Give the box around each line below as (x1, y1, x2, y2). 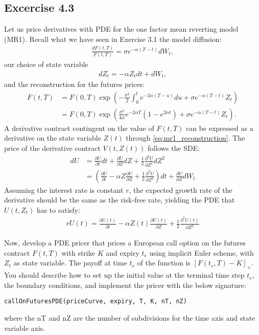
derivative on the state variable (4, 132, 101, 143)
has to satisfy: (36, 204, 80, 215)
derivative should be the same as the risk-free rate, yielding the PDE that (4, 194, 235, 205)
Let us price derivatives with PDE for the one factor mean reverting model (4, 24, 239, 34)
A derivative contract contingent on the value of (4, 122, 154, 133)
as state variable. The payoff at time (13, 257, 127, 268)
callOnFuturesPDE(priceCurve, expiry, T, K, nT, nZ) (4, 298, 187, 305)
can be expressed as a (185, 122, 253, 133)
